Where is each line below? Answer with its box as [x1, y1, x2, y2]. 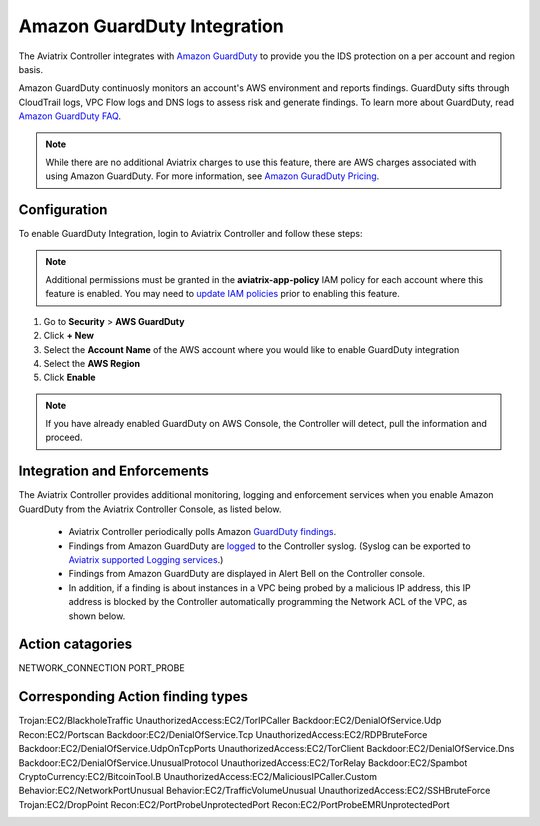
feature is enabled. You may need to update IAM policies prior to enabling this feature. [45, 288, 400, 300]
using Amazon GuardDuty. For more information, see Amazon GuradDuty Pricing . [45, 170, 380, 182]
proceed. [45, 431, 83, 444]
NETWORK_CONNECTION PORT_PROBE [18, 662, 185, 674]
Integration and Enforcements [18, 463, 210, 480]
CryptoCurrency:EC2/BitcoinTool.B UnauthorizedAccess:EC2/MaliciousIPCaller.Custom [18, 770, 377, 782]
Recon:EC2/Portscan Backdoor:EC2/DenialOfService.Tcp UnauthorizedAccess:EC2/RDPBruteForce [18, 728, 428, 740]
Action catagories [18, 636, 133, 653]
